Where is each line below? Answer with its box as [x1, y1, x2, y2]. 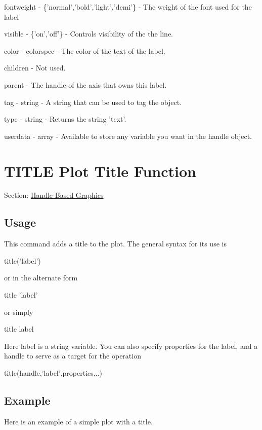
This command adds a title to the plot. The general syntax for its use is [4, 238, 227, 249]
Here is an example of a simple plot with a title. [4, 416, 153, 426]
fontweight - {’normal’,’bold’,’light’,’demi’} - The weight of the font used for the [4, 2, 252, 12]
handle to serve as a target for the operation [4, 350, 141, 361]
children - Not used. [4, 62, 66, 73]
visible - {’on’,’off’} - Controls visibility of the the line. [4, 28, 173, 39]
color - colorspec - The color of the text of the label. [4, 45, 165, 56]
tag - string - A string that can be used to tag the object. [4, 96, 182, 107]
